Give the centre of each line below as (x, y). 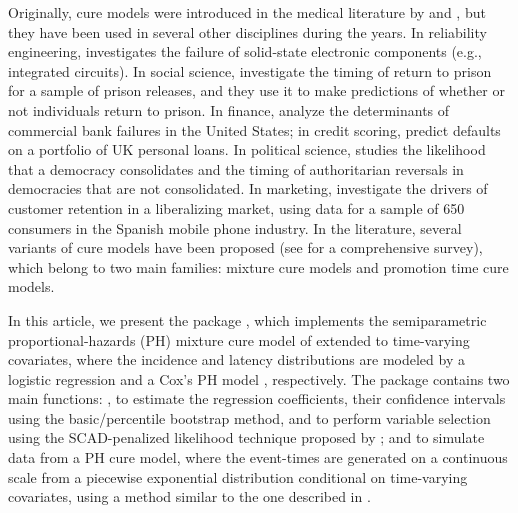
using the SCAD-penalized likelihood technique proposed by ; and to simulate (246, 437)
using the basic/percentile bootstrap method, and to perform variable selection (249, 417)
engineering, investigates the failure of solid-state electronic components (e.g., (245, 51)
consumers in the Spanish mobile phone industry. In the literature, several (235, 227)
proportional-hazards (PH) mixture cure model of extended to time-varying (239, 339)
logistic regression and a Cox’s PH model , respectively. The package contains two (259, 378)
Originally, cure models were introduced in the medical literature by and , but (247, 12)
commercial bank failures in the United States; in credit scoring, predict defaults (254, 129)
